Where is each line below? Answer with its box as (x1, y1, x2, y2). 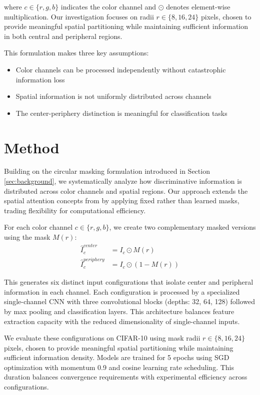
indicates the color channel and (60, 1, 156, 11)
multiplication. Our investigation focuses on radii (4, 11, 154, 21)
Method (4, 137, 59, 157)
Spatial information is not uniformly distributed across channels (15, 91, 211, 101)
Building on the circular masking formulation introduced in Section (4, 166, 210, 176)
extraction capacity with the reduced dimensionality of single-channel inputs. (4, 316, 240, 326)
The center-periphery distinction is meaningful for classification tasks (15, 107, 227, 118)
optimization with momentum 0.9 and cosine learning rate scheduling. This (4, 362, 234, 372)
